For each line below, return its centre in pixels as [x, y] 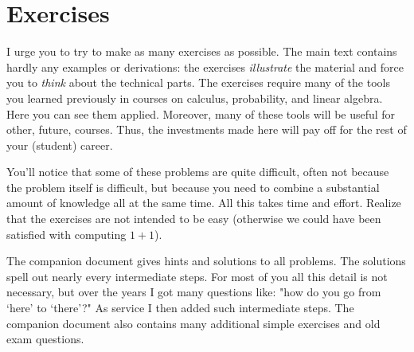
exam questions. [45, 339]
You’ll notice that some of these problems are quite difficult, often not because [198, 172]
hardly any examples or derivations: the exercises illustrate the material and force [205, 66]
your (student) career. [60, 145]
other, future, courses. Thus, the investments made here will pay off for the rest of [207, 129]
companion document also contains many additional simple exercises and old [193, 323]
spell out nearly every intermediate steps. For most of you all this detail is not [197, 276]
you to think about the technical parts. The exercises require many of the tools [198, 82]
